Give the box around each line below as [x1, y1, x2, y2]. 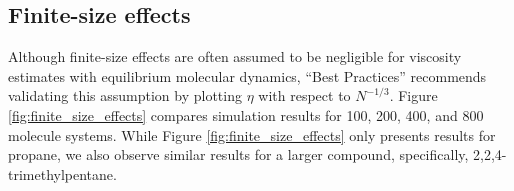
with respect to [258, 85, 351, 106]
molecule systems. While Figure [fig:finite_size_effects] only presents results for [8, 124, 496, 145]
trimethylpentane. [8, 163, 117, 184]
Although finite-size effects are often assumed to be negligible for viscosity [8, 46, 462, 67]
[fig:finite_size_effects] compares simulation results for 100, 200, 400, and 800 [8, 104, 484, 125]
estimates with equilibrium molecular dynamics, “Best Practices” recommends [8, 65, 487, 86]
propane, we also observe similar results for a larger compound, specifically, [8, 144, 469, 165]
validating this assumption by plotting [8, 85, 242, 106]
